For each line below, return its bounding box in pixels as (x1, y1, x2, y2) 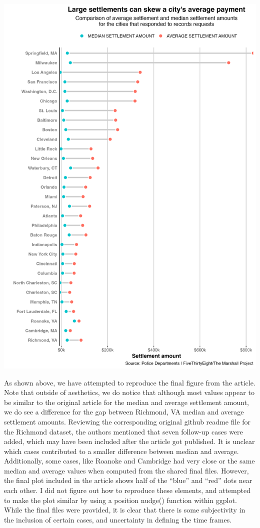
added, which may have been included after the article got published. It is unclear (4, 436, 255, 446)
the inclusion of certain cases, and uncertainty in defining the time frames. (4, 514, 232, 524)
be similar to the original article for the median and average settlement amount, (4, 396, 249, 407)
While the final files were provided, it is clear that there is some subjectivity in (4, 504, 245, 515)
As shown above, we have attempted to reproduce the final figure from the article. (4, 377, 255, 387)
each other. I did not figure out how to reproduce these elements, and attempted (4, 485, 251, 495)
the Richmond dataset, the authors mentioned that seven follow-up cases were (4, 426, 243, 436)
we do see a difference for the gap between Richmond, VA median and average (4, 406, 244, 417)
